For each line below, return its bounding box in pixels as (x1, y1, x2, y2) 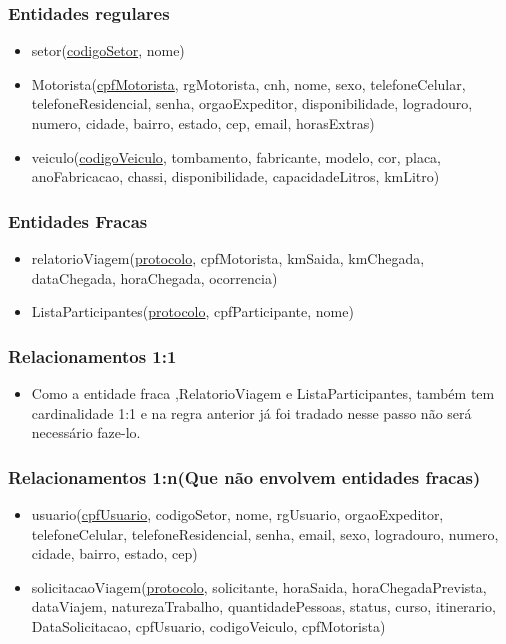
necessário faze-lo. (31, 422, 141, 443)
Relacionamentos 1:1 (8, 343, 177, 368)
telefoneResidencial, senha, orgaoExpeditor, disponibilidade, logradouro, (31, 93, 473, 114)
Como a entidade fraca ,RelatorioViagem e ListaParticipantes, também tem (31, 383, 495, 403)
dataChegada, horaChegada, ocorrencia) (31, 267, 278, 288)
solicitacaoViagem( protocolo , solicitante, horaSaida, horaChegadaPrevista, (31, 576, 487, 597)
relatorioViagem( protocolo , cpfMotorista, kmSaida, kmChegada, (31, 248, 425, 268)
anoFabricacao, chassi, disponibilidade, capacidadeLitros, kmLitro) (31, 166, 440, 187)
